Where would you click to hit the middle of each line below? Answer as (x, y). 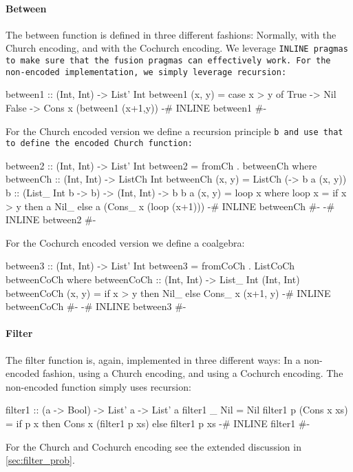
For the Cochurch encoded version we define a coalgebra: (125, 242)
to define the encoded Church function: (99, 144)
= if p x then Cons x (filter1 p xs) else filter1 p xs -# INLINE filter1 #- (158, 423)
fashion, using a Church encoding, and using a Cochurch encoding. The (193, 373)
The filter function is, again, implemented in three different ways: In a (153, 359)
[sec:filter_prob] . (40, 460)
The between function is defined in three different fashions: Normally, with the (171, 34)
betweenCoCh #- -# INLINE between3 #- (96, 306)
